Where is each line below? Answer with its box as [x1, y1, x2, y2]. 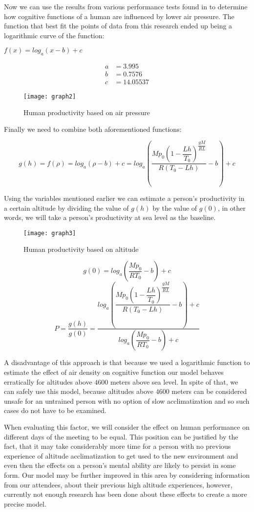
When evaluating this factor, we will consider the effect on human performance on [4, 421, 250, 432]
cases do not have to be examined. [4, 405, 106, 415]
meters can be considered [171, 386, 247, 396]
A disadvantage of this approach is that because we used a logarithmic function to [4, 357, 250, 367]
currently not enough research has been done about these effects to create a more [4, 489, 247, 499]
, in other [217, 202, 246, 213]
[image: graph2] [23, 93, 76, 100]
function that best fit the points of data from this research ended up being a [4, 21, 233, 31]
